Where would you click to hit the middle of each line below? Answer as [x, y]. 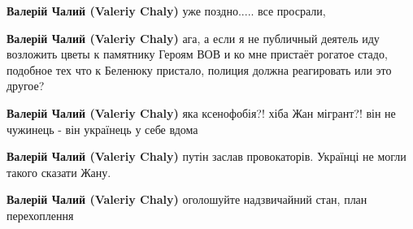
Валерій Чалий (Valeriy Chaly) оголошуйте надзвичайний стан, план [187, 199]
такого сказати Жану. [59, 172]
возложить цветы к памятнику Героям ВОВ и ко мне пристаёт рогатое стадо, [197, 54]
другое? [26, 86]
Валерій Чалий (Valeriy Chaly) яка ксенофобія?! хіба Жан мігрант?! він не [201, 112]
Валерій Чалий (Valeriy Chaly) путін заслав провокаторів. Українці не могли [206, 156]
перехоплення [40, 215]
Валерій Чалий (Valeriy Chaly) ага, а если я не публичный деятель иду [193, 38]
